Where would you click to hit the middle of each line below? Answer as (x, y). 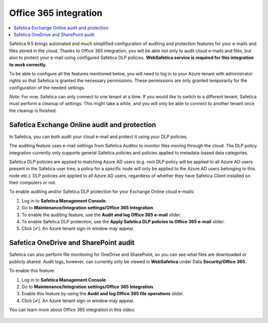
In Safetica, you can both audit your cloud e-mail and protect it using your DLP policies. (99, 136)
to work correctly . (28, 65)
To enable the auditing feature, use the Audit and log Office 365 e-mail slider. (101, 215)
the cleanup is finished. (33, 110)
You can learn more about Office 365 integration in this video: (72, 310)
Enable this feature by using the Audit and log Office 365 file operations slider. (103, 294)
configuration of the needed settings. (47, 87)
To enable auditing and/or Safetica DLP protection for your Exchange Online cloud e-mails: (102, 192)
